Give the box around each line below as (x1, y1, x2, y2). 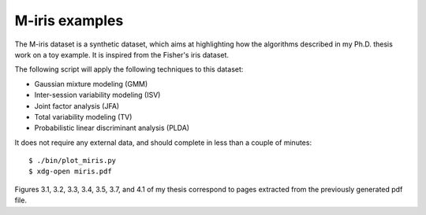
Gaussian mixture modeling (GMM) (34, 79, 148, 88)
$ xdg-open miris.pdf (28, 167, 112, 176)
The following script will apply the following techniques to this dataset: (14, 65, 244, 74)
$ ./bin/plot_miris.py (28, 156, 117, 165)
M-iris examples (14, 12, 124, 29)
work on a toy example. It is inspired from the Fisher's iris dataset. (14, 50, 229, 59)
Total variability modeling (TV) (34, 112, 133, 121)
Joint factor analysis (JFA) (34, 101, 120, 110)
